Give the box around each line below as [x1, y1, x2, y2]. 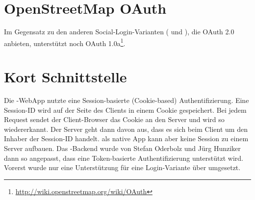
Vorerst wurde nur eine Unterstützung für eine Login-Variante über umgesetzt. [4, 162, 241, 173]
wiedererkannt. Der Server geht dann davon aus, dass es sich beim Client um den [4, 124, 248, 134]
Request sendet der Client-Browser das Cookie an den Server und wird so [4, 114, 225, 125]
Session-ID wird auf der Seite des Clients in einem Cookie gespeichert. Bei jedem [4, 104, 247, 115]
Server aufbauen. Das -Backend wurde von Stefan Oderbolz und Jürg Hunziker [4, 143, 241, 153]
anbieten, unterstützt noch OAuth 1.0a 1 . [4, 36, 126, 48]
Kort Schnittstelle [4, 67, 127, 87]
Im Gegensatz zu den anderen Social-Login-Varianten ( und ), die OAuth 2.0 [4, 26, 234, 37]
